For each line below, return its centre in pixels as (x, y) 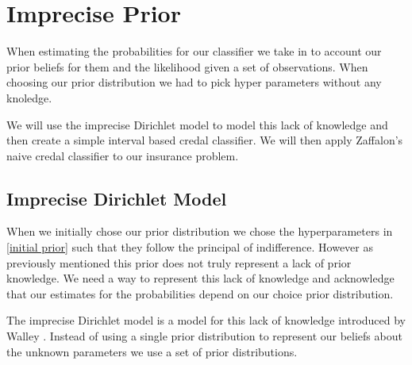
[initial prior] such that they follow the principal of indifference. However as (190, 247)
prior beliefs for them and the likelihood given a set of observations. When (187, 66)
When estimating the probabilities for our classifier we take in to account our (194, 51)
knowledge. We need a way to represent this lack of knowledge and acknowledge (200, 278)
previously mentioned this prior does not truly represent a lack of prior (179, 262)
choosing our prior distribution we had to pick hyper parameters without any (194, 82)
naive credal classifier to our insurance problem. (123, 155)
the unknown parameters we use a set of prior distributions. (152, 351)
